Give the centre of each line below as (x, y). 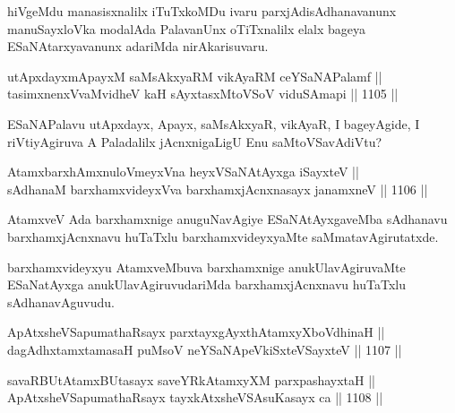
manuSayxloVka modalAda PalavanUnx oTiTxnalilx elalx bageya (187, 28)
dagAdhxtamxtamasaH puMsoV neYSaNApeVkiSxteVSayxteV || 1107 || (205, 349)
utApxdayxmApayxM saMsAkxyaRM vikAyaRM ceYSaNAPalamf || (195, 76)
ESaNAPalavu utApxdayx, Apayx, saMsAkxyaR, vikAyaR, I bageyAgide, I (214, 123)
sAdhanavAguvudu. (61, 301)
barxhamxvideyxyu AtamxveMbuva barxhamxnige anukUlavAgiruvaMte (206, 267)
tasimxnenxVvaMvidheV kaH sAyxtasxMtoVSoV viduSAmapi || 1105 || (203, 94)
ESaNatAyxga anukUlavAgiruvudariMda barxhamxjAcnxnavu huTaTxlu (206, 284)
